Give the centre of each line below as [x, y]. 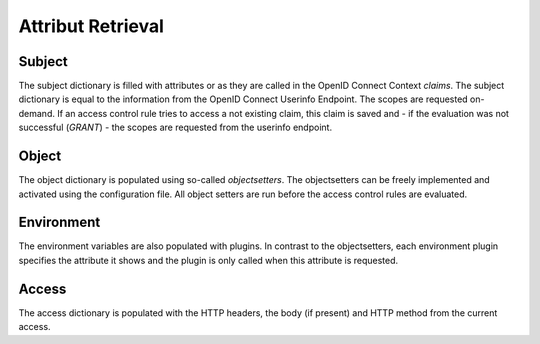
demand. [36, 113]
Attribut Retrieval [91, 26]
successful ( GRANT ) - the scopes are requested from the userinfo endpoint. [175, 127]
